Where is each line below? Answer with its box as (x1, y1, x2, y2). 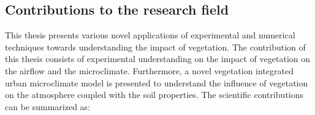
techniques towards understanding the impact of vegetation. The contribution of (5, 40, 306, 53)
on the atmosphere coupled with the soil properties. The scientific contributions (5, 88, 304, 101)
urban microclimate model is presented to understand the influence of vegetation (5, 76, 308, 89)
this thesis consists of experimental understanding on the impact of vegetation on (5, 52, 311, 65)
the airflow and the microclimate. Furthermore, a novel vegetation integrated (5, 64, 294, 77)
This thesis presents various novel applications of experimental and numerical (5, 29, 295, 41)
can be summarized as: (5, 100, 91, 113)
